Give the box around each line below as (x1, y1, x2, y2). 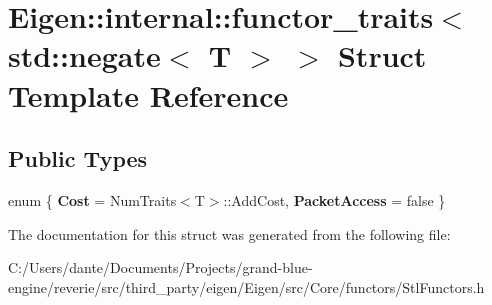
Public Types (8, 143, 148, 174)
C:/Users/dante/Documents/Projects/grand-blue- (8, 257, 313, 278)
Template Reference (8, 74, 289, 115)
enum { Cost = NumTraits (8, 189, 177, 210)
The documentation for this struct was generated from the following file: (8, 223, 451, 244)
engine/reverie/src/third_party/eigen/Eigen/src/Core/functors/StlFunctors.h (8, 276, 485, 297)
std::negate (8, 35, 161, 76)
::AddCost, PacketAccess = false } (223, 189, 446, 210)
